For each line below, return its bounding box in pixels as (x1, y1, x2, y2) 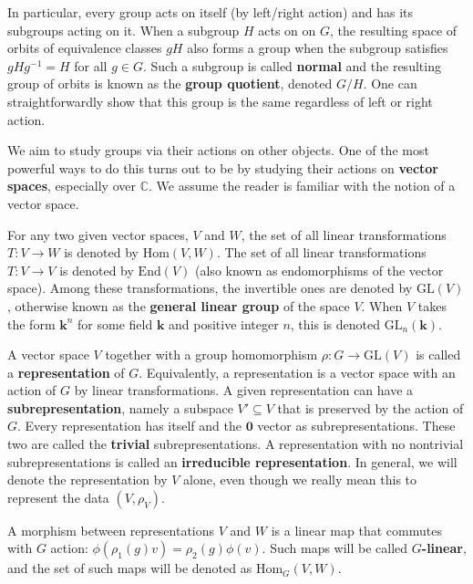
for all (74, 56, 108, 75)
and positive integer (169, 314, 279, 333)
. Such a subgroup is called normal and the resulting (142, 56, 441, 75)
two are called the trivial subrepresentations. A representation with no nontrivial (7, 434, 464, 454)
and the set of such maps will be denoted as (7, 558, 252, 578)
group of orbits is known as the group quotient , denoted (7, 74, 333, 93)
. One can (363, 74, 417, 93)
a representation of (7, 362, 125, 381)
